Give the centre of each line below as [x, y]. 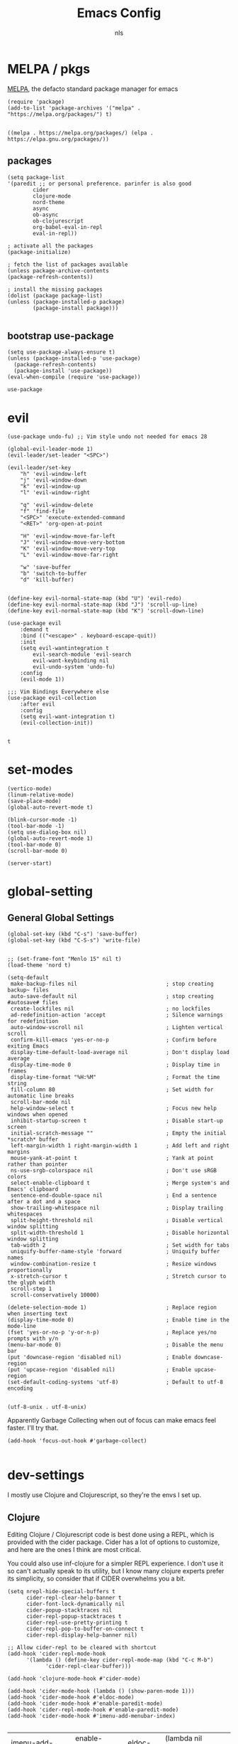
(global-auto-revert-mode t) [50, 808]
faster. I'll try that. [33, 1428]
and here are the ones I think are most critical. [74, 1549]
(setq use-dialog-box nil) [47, 833]
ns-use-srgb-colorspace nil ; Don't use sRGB [114, 1171]
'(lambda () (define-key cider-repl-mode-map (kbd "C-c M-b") [120, 1660]
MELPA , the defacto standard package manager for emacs [93, 89]
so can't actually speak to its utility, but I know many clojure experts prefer [116, 1570]
